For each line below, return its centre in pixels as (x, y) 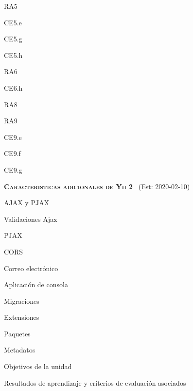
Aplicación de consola (36, 284)
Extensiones (22, 317)
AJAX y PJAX (27, 203)
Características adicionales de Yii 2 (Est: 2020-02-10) (97, 186)
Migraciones (22, 301)
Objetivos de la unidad (38, 366)
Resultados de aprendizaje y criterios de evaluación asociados (95, 382)
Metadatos (20, 350)
